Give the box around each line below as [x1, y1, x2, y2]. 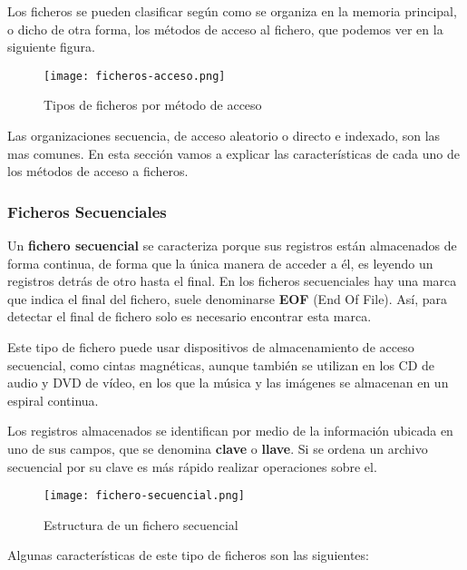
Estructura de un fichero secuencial [44, 515, 238, 534]
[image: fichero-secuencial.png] [44, 489, 245, 503]
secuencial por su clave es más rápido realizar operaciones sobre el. [7, 457, 377, 476]
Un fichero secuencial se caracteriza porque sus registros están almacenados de [7, 236, 457, 255]
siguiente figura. [7, 37, 95, 56]
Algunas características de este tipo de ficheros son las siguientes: [7, 545, 369, 565]
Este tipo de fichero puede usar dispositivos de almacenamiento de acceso [7, 338, 414, 356]
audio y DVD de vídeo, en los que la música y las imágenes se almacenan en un [7, 373, 449, 392]
